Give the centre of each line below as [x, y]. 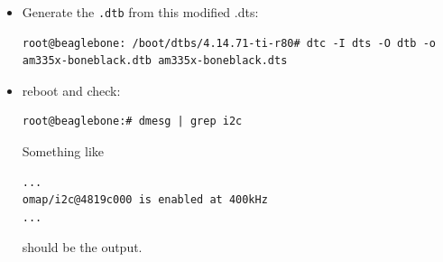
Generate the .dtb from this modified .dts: [140, 12]
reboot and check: [71, 90]
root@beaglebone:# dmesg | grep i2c [132, 122]
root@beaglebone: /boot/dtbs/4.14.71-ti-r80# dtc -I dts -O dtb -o [229, 43]
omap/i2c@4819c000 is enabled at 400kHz [145, 200]
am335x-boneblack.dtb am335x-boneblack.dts [155, 61]
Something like [63, 151]
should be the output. [82, 247]
